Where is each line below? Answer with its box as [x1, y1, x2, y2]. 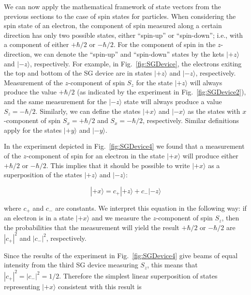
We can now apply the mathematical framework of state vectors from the [4, 1, 221, 11]
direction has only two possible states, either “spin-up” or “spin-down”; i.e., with [4, 30, 243, 40]
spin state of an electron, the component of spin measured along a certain [4, 20, 222, 31]
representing [4, 281, 40, 291]
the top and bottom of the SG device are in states [4, 68, 152, 78]
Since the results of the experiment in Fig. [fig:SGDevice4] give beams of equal [4, 250, 238, 260]
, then [221, 213, 239, 223]
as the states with [188, 106, 240, 116]
